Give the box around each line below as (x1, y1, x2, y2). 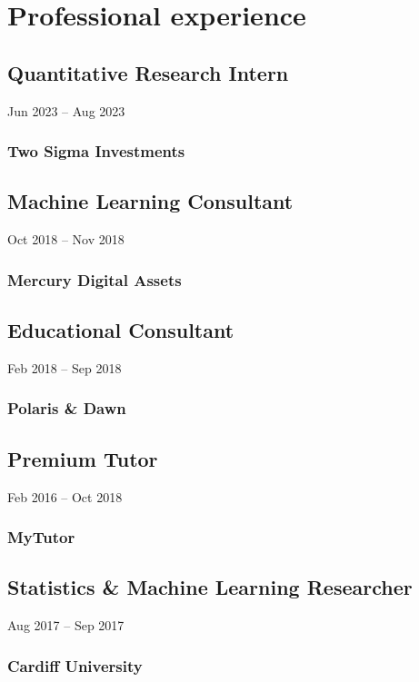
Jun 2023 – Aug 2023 (7, 101, 125, 120)
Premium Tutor (7, 444, 158, 472)
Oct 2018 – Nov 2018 (7, 230, 125, 249)
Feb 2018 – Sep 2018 (7, 358, 122, 377)
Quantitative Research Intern (7, 58, 289, 86)
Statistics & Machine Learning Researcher (7, 573, 413, 601)
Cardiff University (7, 654, 143, 677)
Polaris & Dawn (7, 397, 126, 420)
